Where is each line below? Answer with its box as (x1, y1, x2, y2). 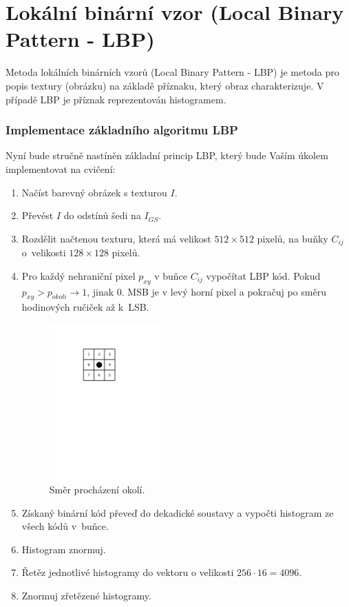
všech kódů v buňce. (21, 519, 109, 533)
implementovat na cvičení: (6, 161, 116, 176)
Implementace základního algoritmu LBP (6, 121, 238, 138)
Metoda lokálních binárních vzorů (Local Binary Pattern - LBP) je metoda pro (6, 65, 339, 79)
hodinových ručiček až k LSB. (21, 300, 149, 314)
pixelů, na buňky (257, 231, 328, 245)
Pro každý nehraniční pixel (21, 268, 136, 282)
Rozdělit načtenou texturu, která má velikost (21, 231, 211, 245)
